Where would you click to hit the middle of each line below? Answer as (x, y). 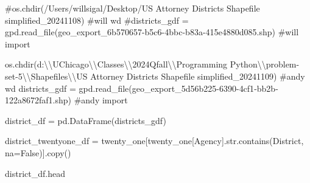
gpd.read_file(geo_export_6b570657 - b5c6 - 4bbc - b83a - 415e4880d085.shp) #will (152, 32)
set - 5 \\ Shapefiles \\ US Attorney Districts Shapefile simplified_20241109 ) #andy (155, 76)
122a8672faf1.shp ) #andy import (66, 100)
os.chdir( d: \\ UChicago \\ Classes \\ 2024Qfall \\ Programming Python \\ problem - (152, 64)
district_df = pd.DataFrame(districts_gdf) (86, 120)
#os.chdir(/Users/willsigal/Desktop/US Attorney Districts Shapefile (132, 8)
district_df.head (35, 173)
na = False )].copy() (38, 152)
